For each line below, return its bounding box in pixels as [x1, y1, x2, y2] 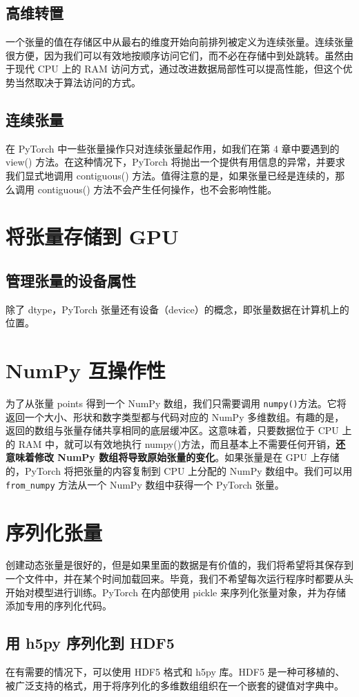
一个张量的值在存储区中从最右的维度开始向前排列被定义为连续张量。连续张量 [6, 35, 353, 49]
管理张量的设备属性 [6, 269, 136, 291]
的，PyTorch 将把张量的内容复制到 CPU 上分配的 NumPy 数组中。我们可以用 [6, 464, 353, 478]
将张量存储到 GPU [6, 222, 179, 251]
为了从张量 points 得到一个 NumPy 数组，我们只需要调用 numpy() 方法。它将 [6, 396, 347, 411]
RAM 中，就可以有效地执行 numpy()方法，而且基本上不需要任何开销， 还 [18, 436, 346, 451]
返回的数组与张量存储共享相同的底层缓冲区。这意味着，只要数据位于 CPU [6, 423, 339, 438]
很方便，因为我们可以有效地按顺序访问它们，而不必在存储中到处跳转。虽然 [6, 48, 344, 62]
